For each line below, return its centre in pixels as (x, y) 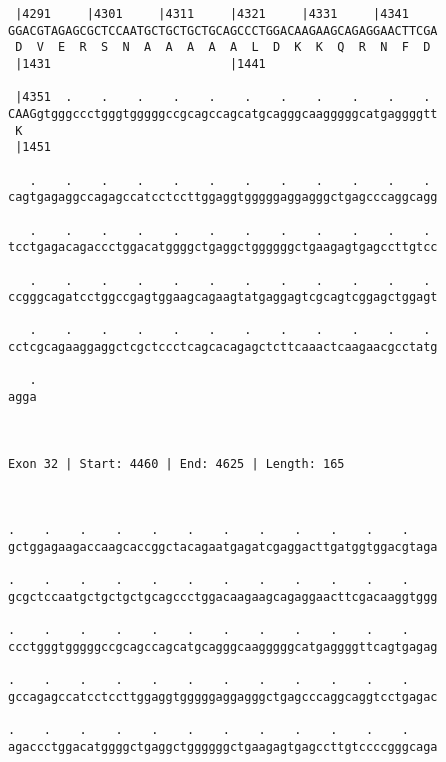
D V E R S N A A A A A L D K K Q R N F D (223, 47)
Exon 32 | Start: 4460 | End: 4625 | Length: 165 (176, 463)
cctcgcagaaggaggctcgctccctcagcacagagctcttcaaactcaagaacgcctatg (223, 347)
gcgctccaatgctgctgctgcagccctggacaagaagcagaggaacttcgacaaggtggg (223, 596)
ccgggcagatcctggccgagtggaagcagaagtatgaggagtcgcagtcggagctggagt (223, 297)
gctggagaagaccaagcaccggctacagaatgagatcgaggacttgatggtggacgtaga (223, 547)
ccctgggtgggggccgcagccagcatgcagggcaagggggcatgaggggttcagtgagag (223, 646)
